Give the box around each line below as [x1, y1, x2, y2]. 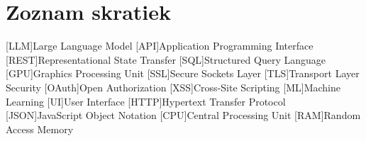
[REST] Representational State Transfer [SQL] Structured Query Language [6, 52, 326, 67]
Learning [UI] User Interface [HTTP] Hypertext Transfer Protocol [6, 94, 286, 108]
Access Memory [6, 121, 74, 136]
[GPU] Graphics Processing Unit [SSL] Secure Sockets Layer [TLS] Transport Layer [6, 66, 360, 81]
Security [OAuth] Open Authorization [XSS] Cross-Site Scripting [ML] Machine [6, 79, 340, 94]
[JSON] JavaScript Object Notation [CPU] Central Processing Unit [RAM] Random [6, 108, 361, 123]
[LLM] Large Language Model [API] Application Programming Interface [6, 38, 314, 53]
